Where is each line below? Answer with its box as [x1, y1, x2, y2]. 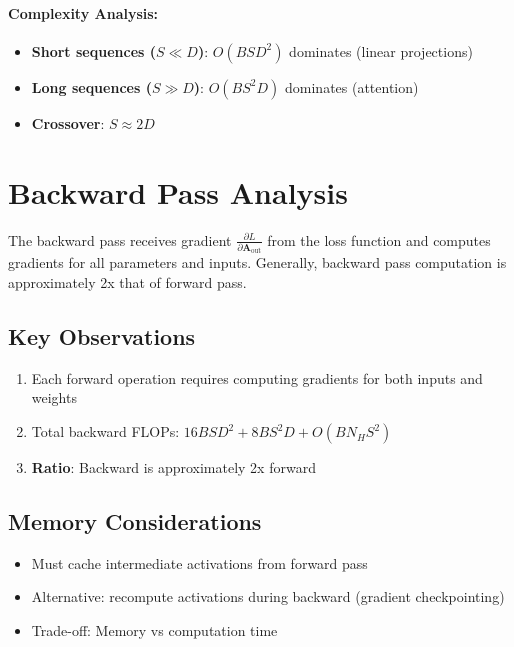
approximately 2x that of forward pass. [8, 272, 247, 293]
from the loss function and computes [267, 229, 491, 250]
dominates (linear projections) [289, 40, 473, 61]
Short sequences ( [31, 40, 157, 61]
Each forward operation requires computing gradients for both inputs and [31, 367, 483, 388]
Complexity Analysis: [8, 2, 159, 23]
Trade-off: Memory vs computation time [31, 620, 278, 641]
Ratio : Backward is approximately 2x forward [31, 457, 316, 478]
